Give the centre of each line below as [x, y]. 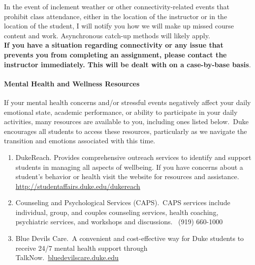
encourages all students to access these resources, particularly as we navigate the [126, 131]
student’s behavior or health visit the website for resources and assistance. [127, 176]
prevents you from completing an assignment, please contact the [115, 54]
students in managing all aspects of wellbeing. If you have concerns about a [129, 167]
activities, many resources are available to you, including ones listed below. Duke [126, 121]
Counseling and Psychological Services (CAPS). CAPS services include [123, 202]
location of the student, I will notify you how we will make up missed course [119, 26]
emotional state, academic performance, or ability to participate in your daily [121, 112]
